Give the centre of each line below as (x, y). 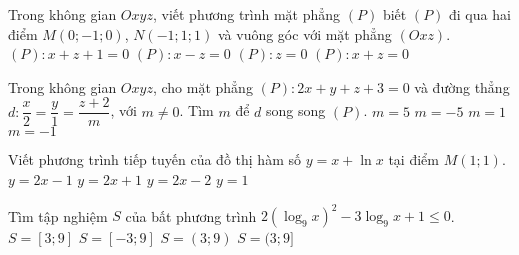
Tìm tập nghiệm (58, 215)
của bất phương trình (191, 215)
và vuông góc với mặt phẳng (304, 33)
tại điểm (413, 159)
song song (296, 110)
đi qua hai (480, 14)
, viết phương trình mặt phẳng (246, 14)
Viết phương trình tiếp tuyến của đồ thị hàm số (154, 159)
